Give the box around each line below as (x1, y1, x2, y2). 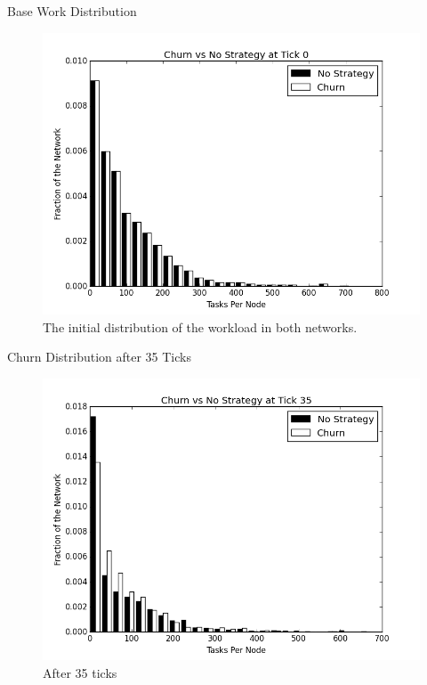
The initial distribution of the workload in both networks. (43, 317, 358, 336)
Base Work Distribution (7, 2, 137, 20)
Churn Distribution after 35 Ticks (7, 347, 191, 366)
